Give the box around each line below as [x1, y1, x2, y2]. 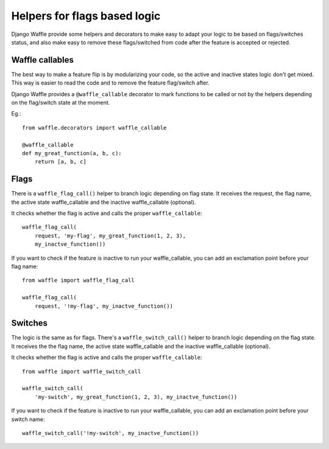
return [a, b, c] [34, 158, 87, 165]
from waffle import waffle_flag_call [22, 277, 135, 284]
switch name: [11, 416, 45, 423]
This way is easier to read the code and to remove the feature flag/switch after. [11, 79, 210, 86]
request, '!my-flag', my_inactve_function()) [34, 302, 174, 310]
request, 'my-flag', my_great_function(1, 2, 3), [34, 232, 186, 239]
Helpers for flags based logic [11, 9, 161, 23]
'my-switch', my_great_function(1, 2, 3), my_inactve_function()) [34, 393, 238, 400]
